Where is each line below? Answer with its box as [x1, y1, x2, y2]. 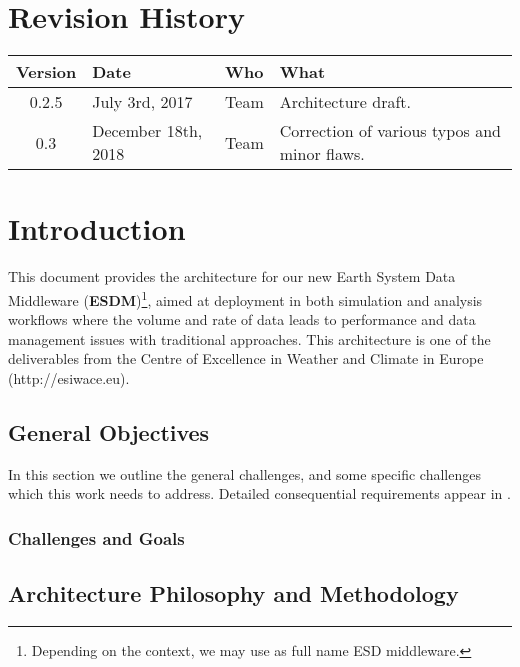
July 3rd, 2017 [92, 90, 193, 114]
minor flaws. [279, 142, 365, 166]
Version [16, 60, 77, 84]
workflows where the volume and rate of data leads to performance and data [8, 309, 476, 330]
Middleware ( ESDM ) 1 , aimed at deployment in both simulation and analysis [8, 286, 483, 310]
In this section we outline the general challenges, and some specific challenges [8, 463, 481, 484]
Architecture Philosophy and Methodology [8, 578, 459, 609]
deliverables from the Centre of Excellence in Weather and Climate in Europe [8, 348, 484, 369]
